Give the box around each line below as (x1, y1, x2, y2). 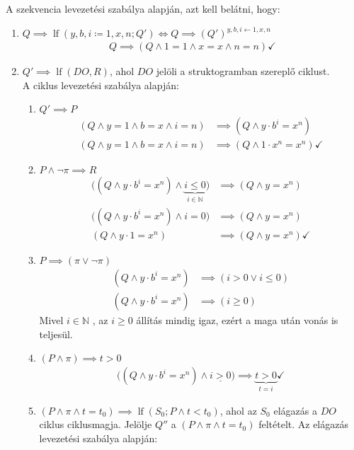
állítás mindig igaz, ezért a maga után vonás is (136, 312, 338, 327)
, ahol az (219, 403, 257, 417)
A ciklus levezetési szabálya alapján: (22, 77, 179, 92)
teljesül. (39, 326, 73, 341)
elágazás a (273, 403, 317, 417)
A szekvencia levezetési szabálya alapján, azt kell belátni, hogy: (6, 1, 280, 16)
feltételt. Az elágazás (258, 417, 348, 432)
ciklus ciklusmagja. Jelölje (39, 417, 152, 432)
